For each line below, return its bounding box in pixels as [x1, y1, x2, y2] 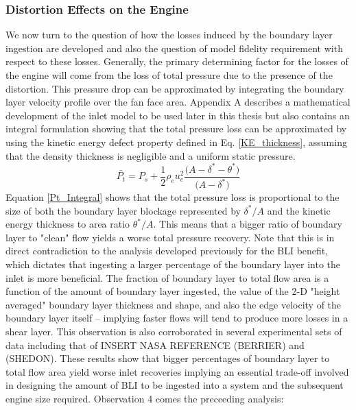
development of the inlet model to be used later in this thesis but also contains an [5, 108, 350, 122]
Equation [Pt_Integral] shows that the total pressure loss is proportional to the [5, 190, 340, 204]
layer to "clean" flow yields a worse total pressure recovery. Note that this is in [5, 230, 335, 244]
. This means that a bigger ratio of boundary [153, 217, 342, 231]
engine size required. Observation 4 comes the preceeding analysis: [5, 391, 284, 405]
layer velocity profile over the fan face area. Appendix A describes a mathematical [5, 95, 351, 109]
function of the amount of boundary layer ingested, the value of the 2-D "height [5, 284, 340, 298]
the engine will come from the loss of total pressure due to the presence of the [5, 68, 333, 82]
